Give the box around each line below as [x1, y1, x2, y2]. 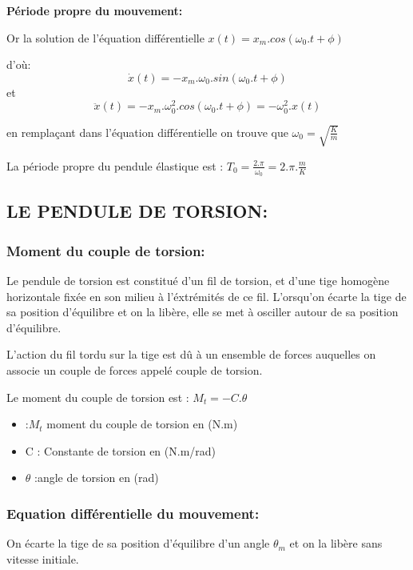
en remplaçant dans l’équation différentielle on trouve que [6, 123, 288, 140]
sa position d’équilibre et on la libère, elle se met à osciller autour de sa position [6, 303, 399, 320]
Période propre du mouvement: [6, 2, 183, 18]
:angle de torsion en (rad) [34, 469, 159, 486]
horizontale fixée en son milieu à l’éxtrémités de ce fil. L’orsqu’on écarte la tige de [6, 287, 407, 304]
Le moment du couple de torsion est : [6, 388, 189, 405]
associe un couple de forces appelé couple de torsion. [6, 362, 263, 379]
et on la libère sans [289, 535, 383, 552]
